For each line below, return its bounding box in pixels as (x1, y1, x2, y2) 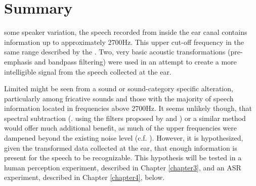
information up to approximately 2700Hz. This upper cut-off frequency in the (4, 36, 244, 47)
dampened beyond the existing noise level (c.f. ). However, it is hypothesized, (4, 133, 243, 143)
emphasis (4, 56, 32, 67)
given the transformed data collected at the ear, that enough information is (4, 142, 237, 153)
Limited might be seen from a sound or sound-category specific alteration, (4, 83, 233, 94)
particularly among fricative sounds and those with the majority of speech (4, 93, 234, 103)
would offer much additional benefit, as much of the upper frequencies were (4, 122, 237, 133)
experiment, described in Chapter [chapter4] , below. (4, 172, 165, 182)
